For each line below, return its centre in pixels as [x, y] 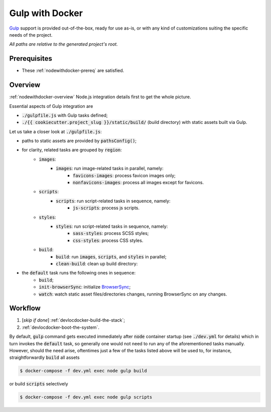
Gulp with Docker [46, 13]
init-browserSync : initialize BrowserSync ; [85, 287]
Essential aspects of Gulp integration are [51, 106]
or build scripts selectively [39, 384]
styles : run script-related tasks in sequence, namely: [112, 226]
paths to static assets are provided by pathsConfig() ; [79, 141]
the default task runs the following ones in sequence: [79, 273]
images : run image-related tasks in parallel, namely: [110, 169]
